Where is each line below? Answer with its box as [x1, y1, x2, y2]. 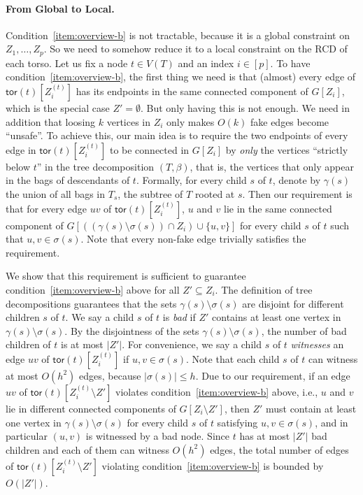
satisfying [217, 415, 258, 429]
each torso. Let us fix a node [6, 55, 128, 70]
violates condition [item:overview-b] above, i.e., [115, 384, 318, 399]
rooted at [194, 187, 235, 201]
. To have [270, 55, 311, 70]
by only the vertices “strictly [225, 142, 348, 157]
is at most [61, 337, 104, 352]
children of [6, 337, 51, 352]
